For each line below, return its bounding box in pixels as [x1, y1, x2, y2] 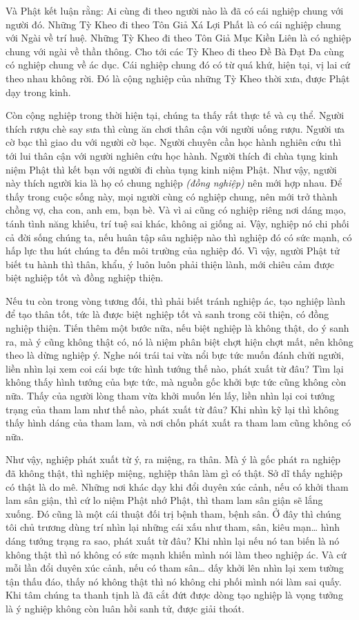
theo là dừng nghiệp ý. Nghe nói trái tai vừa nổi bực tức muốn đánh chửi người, [6, 348, 345, 362]
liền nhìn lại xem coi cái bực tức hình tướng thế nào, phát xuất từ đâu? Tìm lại [6, 361, 344, 375]
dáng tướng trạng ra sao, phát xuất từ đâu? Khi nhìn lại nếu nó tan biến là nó [6, 533, 340, 547]
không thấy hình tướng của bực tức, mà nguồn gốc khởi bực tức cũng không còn [6, 375, 347, 389]
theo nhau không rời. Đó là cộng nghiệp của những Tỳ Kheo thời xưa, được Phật [6, 71, 350, 85]
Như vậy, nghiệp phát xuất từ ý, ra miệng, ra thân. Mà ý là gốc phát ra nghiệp [6, 452, 341, 467]
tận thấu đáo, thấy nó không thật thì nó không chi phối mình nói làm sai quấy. [6, 574, 342, 588]
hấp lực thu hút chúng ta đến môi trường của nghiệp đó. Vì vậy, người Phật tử [6, 243, 340, 258]
